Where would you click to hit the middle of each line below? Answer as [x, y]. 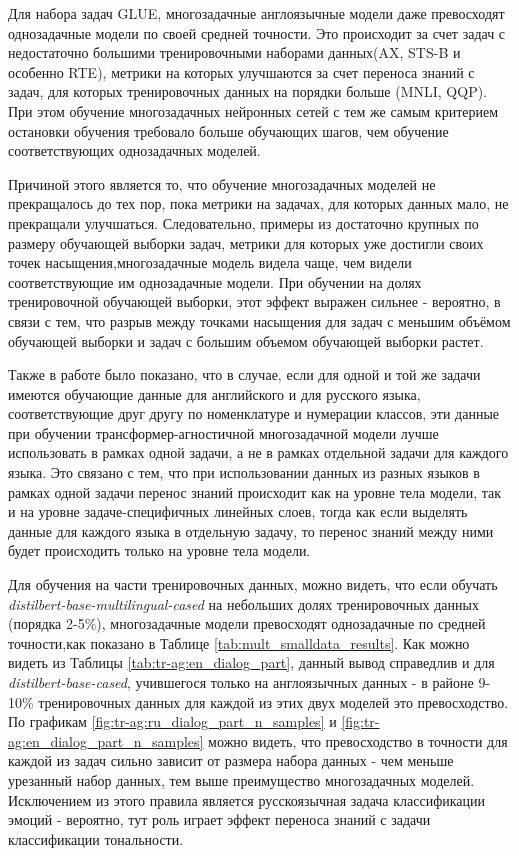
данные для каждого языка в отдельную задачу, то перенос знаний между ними [251, 530]
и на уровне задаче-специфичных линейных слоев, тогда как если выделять [238, 511]
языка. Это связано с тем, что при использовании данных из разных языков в [244, 472]
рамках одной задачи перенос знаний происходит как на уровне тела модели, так [255, 491]
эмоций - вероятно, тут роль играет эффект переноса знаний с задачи [219, 819]
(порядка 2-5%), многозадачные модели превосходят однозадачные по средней [247, 623]
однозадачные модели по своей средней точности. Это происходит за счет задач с [257, 32]
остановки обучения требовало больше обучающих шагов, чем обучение [228, 130]
